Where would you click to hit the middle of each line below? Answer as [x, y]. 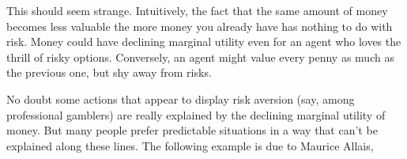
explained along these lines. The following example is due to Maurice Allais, [190, 145]
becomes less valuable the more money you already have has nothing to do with [200, 26]
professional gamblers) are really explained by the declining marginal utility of [196, 114]
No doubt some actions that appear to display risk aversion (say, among [181, 98]
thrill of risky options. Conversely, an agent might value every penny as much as [200, 57]
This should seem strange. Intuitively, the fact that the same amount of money [197, 10]
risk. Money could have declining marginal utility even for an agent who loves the [204, 42]
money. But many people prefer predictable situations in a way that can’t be [192, 130]
